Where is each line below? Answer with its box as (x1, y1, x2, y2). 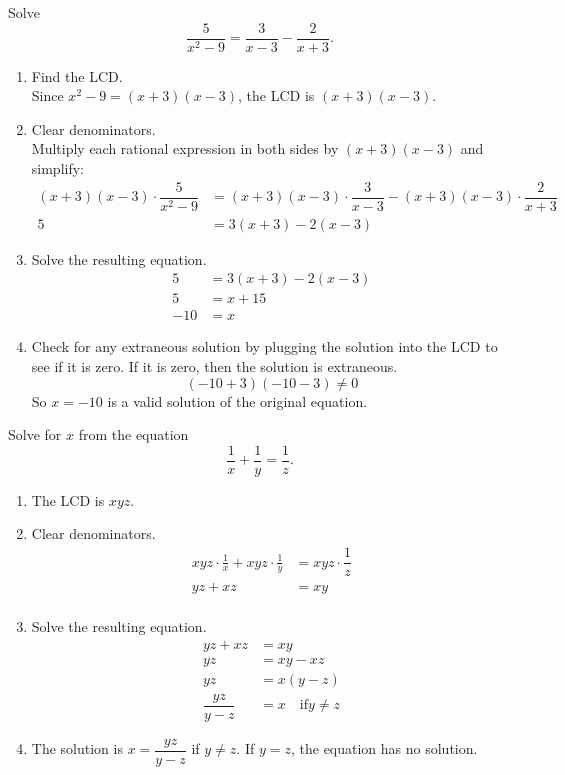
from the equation (78, 424, 189, 445)
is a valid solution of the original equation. (107, 390, 368, 411)
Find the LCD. (31, 65, 123, 86)
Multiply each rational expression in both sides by (31, 138, 339, 159)
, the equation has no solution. (290, 738, 478, 759)
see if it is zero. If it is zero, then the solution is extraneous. (31, 356, 398, 377)
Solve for (8, 424, 62, 445)
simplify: (31, 158, 85, 179)
